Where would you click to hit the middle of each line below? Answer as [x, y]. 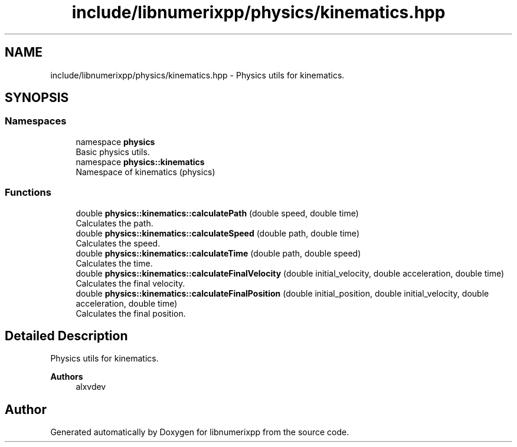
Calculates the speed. [118, 243]
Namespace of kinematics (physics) [145, 172]
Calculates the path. [114, 223]
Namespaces [36, 121]
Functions [28, 193]
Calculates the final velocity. [130, 283]
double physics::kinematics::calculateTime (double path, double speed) [218, 253]
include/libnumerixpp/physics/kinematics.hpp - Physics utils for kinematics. [197, 75]
